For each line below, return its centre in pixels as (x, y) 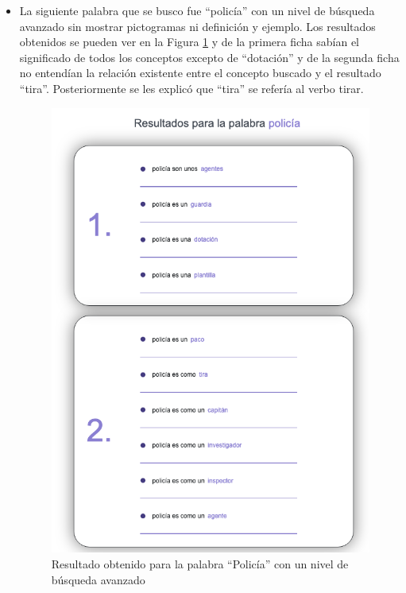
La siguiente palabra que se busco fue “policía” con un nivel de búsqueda (197, 10)
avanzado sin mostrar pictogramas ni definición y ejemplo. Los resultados (197, 26)
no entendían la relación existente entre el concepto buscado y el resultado (200, 73)
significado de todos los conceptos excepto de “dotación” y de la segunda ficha (209, 57)
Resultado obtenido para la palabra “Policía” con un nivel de (200, 563)
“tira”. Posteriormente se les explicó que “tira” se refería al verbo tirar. (191, 88)
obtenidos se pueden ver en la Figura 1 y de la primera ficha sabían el (189, 42)
